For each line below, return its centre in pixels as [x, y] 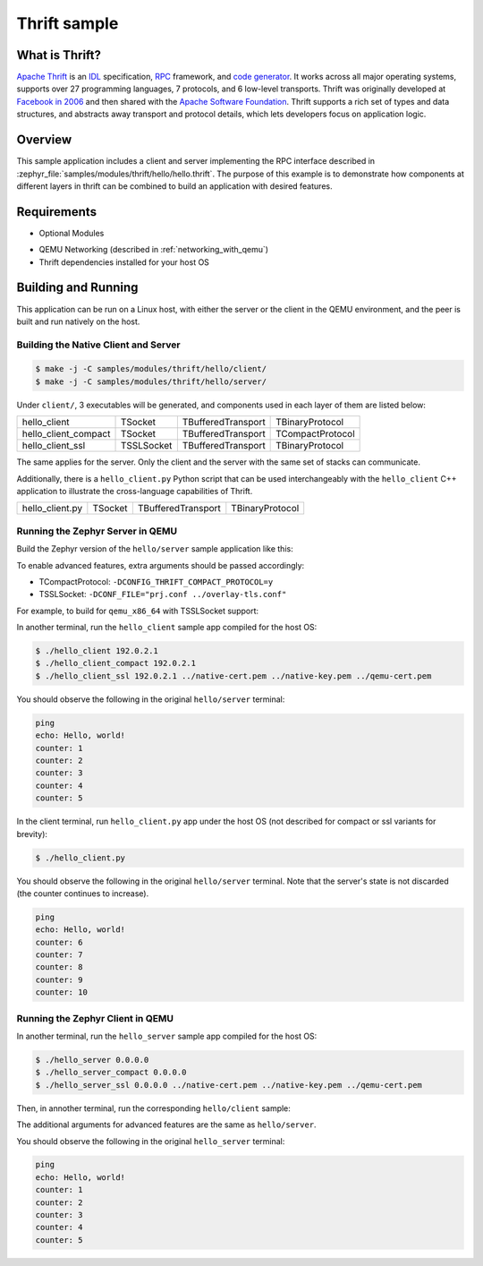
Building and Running [77, 288]
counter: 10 [62, 992]
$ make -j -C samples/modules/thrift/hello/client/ [151, 369]
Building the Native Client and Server [98, 345]
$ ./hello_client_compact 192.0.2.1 [116, 663]
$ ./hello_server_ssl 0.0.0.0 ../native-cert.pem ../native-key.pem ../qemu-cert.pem [229, 1085]
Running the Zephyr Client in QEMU [95, 1018]
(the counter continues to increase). [83, 893]
